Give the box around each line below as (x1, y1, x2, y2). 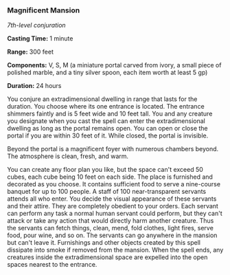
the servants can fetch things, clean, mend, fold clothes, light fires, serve (7, 224, 214, 232)
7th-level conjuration (7, 21, 67, 30)
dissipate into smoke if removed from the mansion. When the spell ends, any (7, 246, 224, 254)
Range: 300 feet (7, 47, 54, 56)
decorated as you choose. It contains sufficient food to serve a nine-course (7, 180, 221, 188)
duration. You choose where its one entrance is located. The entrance (7, 102, 205, 111)
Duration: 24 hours (7, 82, 62, 90)
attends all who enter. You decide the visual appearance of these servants (7, 195, 217, 203)
